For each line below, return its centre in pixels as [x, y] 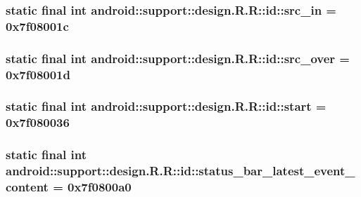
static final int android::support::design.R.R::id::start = [166, 106]
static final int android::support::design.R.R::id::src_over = [178, 58]
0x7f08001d [38, 74]
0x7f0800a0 [100, 187]
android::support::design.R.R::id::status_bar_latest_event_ [180, 171]
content [27, 187]
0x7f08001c [37, 26]
